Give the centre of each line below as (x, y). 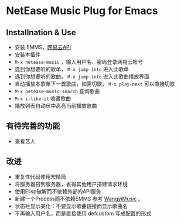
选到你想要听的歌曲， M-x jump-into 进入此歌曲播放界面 (82, 76)
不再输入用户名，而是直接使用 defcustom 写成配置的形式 (83, 213)
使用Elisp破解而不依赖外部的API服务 (58, 191)
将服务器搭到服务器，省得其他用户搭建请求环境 (71, 184)
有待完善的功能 (33, 126)
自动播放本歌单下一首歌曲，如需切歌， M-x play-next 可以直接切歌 (95, 84)
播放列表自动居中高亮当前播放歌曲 (56, 106)
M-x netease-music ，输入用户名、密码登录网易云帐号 (79, 62)
